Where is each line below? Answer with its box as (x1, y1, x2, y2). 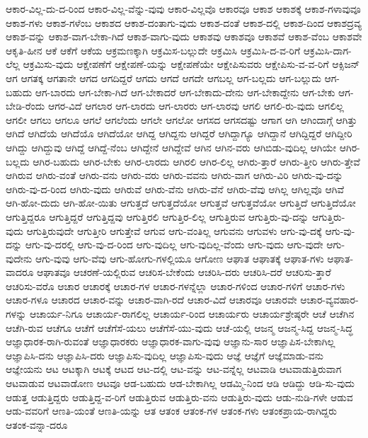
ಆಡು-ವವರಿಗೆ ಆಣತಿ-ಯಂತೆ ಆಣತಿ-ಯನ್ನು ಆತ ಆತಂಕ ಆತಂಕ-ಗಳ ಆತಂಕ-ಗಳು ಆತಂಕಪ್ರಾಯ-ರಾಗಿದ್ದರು (6, 403, 338, 418)
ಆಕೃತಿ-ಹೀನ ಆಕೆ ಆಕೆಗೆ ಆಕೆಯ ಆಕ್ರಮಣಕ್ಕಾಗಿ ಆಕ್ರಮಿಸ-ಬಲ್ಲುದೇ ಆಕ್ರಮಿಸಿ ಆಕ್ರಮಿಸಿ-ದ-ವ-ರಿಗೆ (6, 42, 301, 57)
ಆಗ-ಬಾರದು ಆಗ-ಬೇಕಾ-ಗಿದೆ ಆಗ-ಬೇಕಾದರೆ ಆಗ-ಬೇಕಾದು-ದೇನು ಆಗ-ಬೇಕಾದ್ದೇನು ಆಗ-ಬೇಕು (35, 84, 335, 99)
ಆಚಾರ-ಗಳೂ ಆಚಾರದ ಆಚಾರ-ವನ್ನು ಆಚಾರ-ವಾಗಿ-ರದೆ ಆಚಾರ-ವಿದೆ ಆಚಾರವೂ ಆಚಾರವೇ (6, 292, 297, 307)
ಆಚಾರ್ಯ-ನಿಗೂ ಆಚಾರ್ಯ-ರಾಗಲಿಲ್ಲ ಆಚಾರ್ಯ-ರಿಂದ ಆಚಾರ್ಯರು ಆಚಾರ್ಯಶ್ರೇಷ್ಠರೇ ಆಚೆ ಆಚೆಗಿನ (29, 306, 355, 321)
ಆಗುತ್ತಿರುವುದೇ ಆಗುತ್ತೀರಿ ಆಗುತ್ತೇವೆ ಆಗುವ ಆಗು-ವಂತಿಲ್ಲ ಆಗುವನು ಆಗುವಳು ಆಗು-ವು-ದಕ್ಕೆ (26, 223, 322, 238)
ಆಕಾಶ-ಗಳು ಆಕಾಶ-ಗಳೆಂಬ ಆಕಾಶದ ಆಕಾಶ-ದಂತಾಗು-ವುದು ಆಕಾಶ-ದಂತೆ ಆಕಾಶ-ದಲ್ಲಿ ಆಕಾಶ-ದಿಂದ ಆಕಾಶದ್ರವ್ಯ (6, 15, 362, 30)
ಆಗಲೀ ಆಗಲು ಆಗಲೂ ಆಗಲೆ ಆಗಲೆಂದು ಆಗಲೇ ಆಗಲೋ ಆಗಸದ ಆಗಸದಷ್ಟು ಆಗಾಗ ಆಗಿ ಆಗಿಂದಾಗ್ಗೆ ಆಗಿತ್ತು (6, 112, 357, 127)
